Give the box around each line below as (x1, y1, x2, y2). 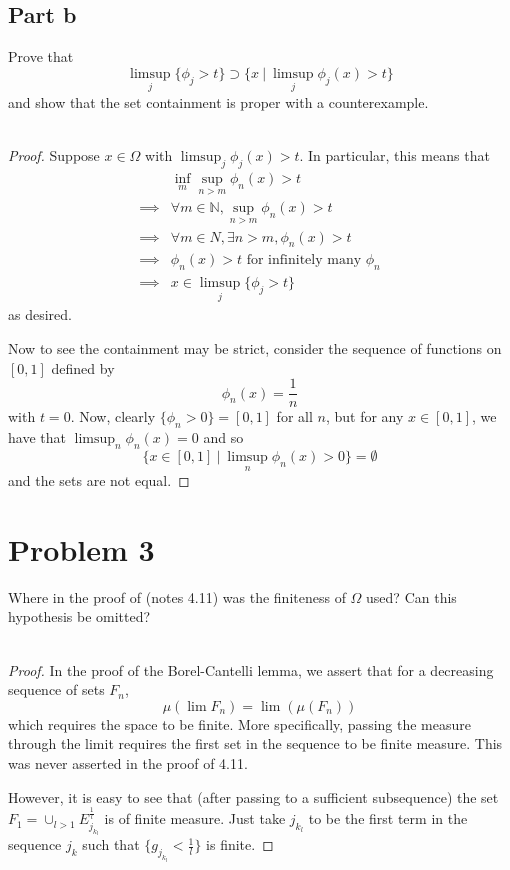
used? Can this (366, 586, 457, 607)
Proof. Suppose (8, 145, 100, 166)
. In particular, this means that (299, 145, 490, 166)
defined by (51, 357, 115, 378)
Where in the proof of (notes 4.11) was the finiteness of (8, 586, 346, 607)
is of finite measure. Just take (104, 808, 286, 829)
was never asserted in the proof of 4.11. (8, 752, 248, 773)
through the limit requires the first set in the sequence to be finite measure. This (8, 733, 503, 754)
